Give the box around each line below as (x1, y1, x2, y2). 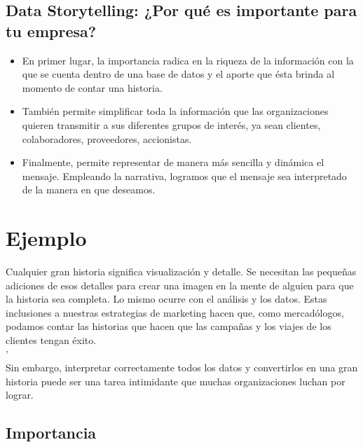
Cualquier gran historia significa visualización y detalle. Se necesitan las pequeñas (6, 264, 357, 279)
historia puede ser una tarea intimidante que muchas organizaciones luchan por (6, 373, 345, 388)
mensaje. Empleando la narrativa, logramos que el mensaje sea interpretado (22, 168, 347, 183)
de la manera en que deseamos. (22, 182, 156, 197)
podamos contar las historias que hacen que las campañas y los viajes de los (6, 319, 331, 333)
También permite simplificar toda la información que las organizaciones (22, 104, 329, 118)
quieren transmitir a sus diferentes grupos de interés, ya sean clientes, (22, 117, 321, 132)
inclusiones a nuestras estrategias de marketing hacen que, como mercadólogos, (6, 305, 344, 319)
